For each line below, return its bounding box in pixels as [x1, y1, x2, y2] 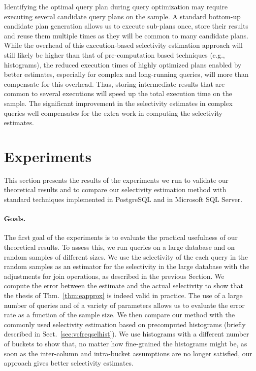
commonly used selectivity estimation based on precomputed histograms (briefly [4, 319, 246, 329]
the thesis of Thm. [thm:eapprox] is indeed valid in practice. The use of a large [4, 290, 243, 300]
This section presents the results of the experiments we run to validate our [4, 174, 229, 185]
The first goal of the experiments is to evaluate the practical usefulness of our [4, 232, 238, 242]
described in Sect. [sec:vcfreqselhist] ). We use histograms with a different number [4, 329, 249, 339]
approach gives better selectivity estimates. [4, 358, 133, 368]
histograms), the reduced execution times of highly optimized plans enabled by [4, 59, 242, 69]
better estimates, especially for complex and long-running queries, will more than [4, 69, 249, 79]
